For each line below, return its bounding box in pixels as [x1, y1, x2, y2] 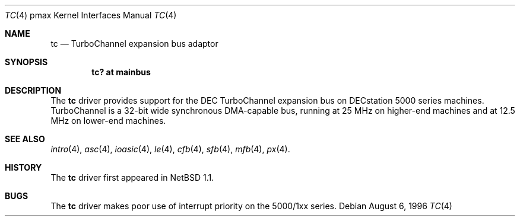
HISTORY [5, 162, 42, 172]
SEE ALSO [5, 134, 45, 144]
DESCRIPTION [5, 85, 62, 95]
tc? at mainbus [91, 67, 151, 77]
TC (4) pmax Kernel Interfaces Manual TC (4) [5, 10, 177, 20]
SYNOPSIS [5, 57, 48, 67]
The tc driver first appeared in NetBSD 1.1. [50, 172, 214, 182]
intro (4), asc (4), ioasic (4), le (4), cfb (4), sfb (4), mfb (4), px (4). [50, 144, 290, 154]
